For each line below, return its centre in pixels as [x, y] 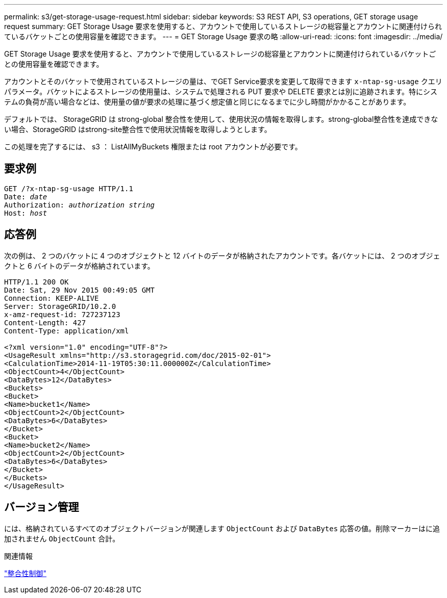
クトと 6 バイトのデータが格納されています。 [79, 266]
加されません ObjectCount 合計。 [62, 538]
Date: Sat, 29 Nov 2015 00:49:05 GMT [80, 290]
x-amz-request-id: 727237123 [62, 314]
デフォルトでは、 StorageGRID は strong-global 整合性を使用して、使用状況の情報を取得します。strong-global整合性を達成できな [221, 119]
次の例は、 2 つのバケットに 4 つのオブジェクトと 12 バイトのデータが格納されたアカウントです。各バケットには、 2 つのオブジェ [222, 255]
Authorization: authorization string [80, 205]
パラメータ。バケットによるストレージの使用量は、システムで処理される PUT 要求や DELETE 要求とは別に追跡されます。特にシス [221, 92]
